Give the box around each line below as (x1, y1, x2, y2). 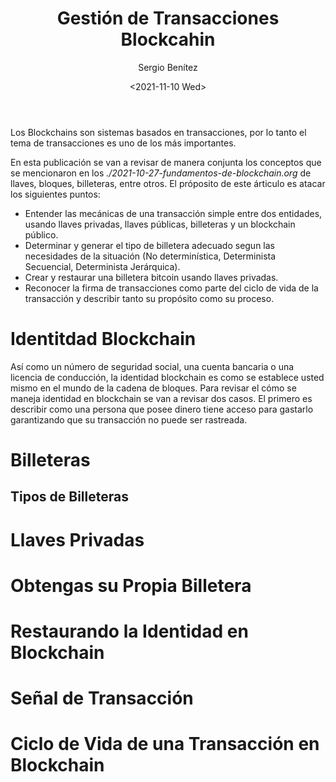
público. (24, 228, 59, 241)
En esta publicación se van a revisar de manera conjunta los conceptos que (10, 156, 322, 168)
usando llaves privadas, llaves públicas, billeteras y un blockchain (24, 218, 296, 230)
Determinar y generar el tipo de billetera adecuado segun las (24, 239, 276, 251)
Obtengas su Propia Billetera (10, 574, 252, 597)
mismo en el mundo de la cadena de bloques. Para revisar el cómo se (10, 382, 297, 394)
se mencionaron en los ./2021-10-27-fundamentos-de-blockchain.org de (10, 167, 312, 179)
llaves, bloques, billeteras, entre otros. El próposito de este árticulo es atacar (10, 177, 326, 189)
